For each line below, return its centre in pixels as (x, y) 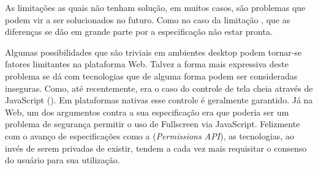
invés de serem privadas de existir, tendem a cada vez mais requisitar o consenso (156, 148)
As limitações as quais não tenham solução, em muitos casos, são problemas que (155, 7)
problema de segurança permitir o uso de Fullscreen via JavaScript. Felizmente (153, 124)
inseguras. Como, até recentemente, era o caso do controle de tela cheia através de (159, 88)
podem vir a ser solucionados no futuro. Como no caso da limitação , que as (148, 19)
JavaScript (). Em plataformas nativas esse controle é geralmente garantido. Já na (159, 100)
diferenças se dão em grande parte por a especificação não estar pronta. (139, 31)
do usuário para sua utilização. (62, 160)
